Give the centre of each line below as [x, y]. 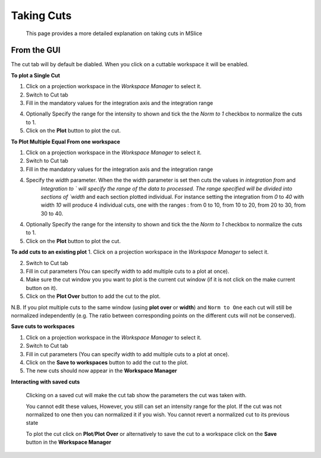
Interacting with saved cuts [45, 382]
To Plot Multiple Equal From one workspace [66, 141]
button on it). [42, 288]
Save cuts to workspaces [43, 326]
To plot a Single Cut [36, 75]
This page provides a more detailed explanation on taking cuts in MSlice [114, 33]
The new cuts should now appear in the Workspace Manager [102, 371]
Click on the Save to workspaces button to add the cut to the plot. [107, 362]
